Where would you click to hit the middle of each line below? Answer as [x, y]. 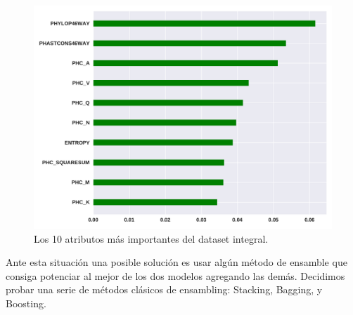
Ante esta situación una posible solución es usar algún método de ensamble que [176, 262]
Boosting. [26, 303]
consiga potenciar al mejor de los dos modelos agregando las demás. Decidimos [175, 275]
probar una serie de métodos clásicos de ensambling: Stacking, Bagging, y [164, 289]
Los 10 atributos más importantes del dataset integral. [151, 238]
